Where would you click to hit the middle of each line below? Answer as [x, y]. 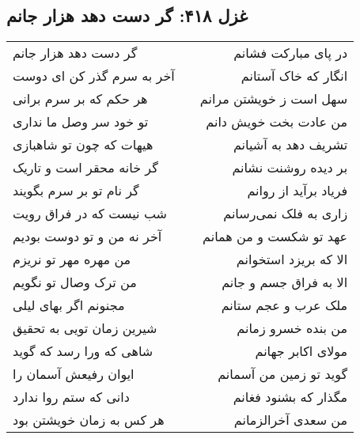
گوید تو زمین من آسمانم [283, 374]
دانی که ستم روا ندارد [71, 397]
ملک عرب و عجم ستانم [284, 305]
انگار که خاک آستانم [294, 76]
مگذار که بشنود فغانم [290, 397]
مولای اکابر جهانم [301, 351]
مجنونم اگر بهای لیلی [69, 305]
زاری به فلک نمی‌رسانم [286, 214]
